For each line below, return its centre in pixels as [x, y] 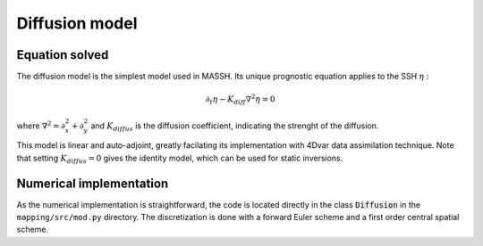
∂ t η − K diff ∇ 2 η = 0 [241, 100]
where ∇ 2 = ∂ [41, 125]
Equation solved [63, 55]
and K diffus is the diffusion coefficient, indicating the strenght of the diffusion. [235, 127]
